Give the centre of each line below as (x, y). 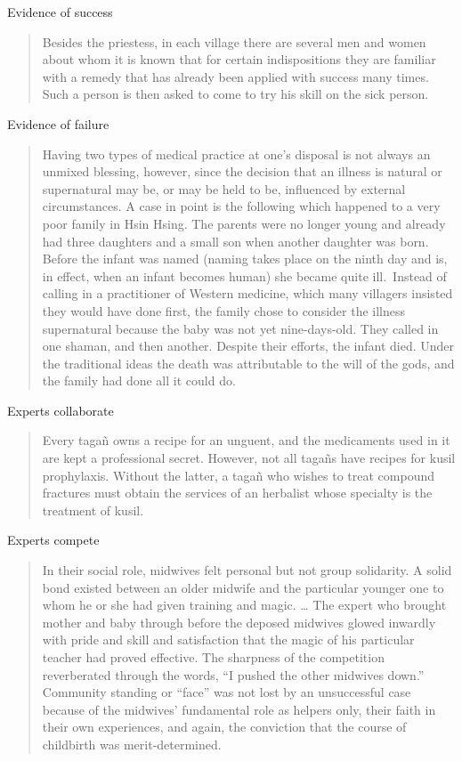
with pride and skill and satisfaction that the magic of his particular (228, 640)
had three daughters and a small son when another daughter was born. (235, 241)
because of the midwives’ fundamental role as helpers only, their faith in (239, 709)
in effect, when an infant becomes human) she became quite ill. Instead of (244, 275)
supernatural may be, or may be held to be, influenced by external (224, 188)
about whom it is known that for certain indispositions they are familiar (239, 59)
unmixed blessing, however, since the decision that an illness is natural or (242, 171)
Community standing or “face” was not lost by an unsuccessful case (227, 692)
